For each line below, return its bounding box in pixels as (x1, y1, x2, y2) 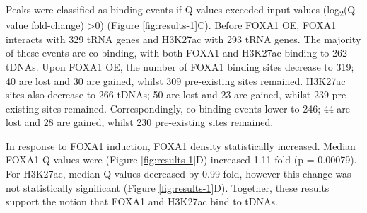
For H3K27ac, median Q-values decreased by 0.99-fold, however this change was (6, 166, 351, 181)
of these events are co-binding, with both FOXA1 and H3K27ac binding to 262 (6, 45, 348, 60)
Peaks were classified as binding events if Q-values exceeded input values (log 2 (6, 2, 344, 18)
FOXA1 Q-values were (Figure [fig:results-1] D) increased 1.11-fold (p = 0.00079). (6, 152, 357, 167)
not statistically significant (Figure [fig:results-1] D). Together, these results (6, 180, 330, 195)
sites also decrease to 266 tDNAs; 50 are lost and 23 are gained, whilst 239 (6, 87, 329, 102)
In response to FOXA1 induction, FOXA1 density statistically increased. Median (6, 138, 356, 153)
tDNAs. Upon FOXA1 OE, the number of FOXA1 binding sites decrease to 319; (6, 59, 354, 74)
